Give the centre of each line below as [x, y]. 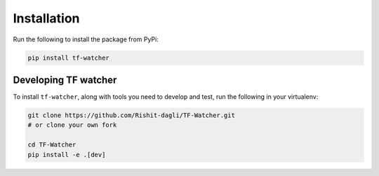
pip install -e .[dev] [67, 155]
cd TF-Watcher [52, 145]
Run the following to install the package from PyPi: [86, 39]
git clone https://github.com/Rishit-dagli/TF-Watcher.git [131, 115]
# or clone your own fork [72, 125]
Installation [46, 18]
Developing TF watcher [65, 80]
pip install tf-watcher [69, 57]
